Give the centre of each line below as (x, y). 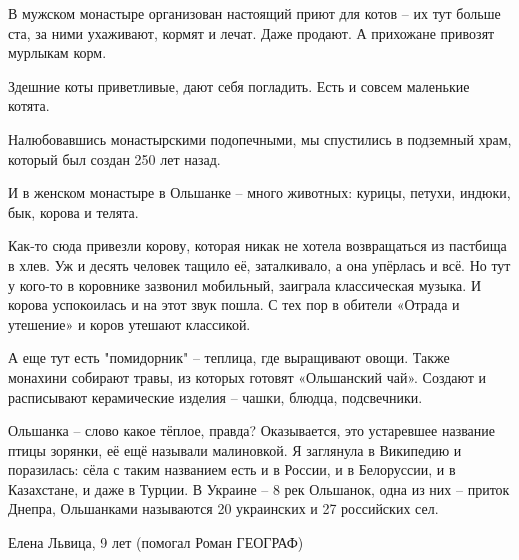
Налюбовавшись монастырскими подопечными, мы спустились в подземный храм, (260, 138)
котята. (29, 105)
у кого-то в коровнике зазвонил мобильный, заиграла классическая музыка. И (244, 284)
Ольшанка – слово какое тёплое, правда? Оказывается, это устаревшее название (252, 430)
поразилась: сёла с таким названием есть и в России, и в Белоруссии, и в (232, 469)
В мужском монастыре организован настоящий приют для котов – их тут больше (254, 13)
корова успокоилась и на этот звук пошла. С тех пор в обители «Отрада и (234, 304)
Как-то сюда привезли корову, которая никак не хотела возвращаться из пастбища (257, 245)
